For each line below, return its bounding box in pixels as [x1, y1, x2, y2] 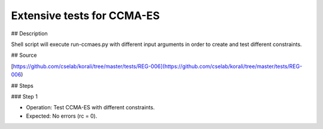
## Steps [11, 82, 34, 89]
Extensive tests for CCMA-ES [11, 9, 160, 22]
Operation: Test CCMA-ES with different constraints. [26, 104, 155, 111]
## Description [11, 30, 48, 37]
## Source [11, 51, 37, 59]
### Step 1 [11, 93, 38, 100]
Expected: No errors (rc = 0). [26, 112, 97, 119]
